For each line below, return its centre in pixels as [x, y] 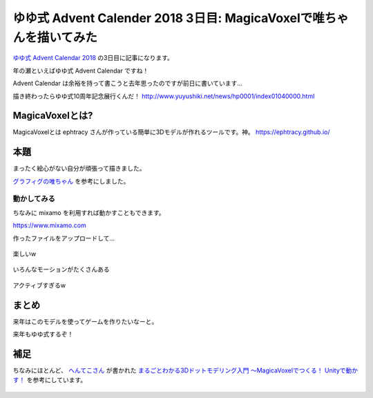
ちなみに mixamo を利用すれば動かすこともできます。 [89, 212]
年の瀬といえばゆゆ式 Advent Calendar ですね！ [81, 70]
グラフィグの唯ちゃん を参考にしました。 [71, 181]
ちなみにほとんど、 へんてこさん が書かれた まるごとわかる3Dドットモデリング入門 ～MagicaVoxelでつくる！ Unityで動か [185, 370]
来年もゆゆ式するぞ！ [43, 334]
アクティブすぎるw [39, 285]
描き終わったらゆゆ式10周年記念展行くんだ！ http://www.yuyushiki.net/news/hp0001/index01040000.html [164, 96]
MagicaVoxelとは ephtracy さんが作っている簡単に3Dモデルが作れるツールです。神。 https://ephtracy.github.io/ [171, 132]
